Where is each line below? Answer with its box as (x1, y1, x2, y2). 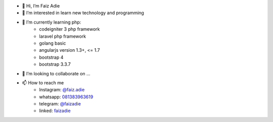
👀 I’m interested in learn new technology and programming (22, 10, 144, 16)
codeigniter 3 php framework (39, 26, 100, 32)
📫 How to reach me (22, 79, 64, 85)
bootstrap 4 (39, 54, 64, 60)
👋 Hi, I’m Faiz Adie (22, 3, 60, 9)
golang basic (39, 40, 66, 46)
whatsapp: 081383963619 (39, 93, 94, 100)
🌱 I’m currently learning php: (22, 19, 81, 25)
